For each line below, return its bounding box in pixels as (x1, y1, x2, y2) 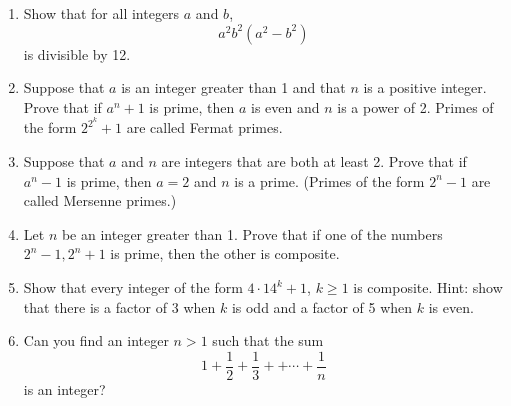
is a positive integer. (363, 77, 487, 98)
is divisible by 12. (23, 43, 131, 64)
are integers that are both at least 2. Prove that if (161, 151, 467, 172)
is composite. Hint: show (353, 277, 503, 297)
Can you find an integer (23, 330, 169, 351)
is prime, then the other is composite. (110, 243, 340, 264)
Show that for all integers (23, 3, 180, 23)
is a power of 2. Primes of (337, 96, 494, 117)
